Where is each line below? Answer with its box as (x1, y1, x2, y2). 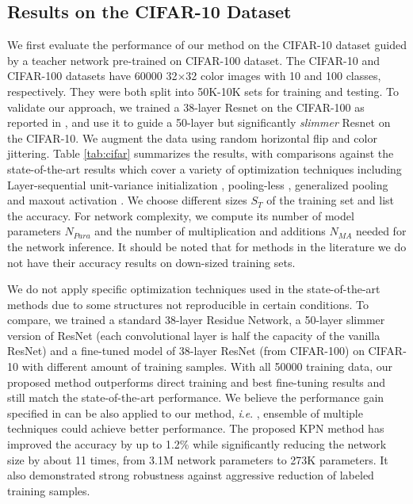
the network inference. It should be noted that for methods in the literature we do (7, 238, 407, 254)
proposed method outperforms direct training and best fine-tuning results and (7, 373, 386, 390)
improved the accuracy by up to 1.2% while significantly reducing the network (7, 436, 387, 452)
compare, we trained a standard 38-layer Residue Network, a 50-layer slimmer (7, 311, 385, 328)
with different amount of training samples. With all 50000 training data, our (21, 358, 393, 375)
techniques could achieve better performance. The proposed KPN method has (7, 420, 384, 437)
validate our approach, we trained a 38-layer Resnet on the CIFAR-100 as (7, 98, 365, 115)
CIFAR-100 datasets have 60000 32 (7, 67, 178, 84)
